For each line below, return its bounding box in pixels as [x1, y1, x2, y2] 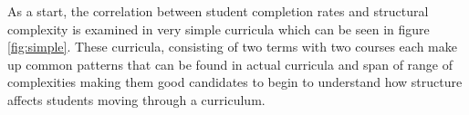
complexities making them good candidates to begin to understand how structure [7, 72, 463, 91]
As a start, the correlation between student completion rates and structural [7, 2, 429, 20]
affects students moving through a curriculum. [7, 90, 266, 109]
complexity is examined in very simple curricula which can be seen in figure [7, 19, 430, 38]
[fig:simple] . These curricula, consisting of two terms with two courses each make [7, 37, 457, 56]
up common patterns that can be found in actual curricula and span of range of [7, 54, 453, 73]
